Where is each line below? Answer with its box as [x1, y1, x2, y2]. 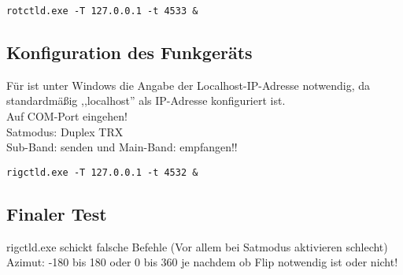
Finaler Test [6, 201, 107, 225]
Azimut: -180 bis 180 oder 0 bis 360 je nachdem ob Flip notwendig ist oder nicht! [6, 254, 398, 270]
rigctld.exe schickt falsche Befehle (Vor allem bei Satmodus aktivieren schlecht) [6, 238, 388, 255]
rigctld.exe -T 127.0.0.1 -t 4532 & [6, 166, 198, 178]
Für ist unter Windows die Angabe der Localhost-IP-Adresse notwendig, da [6, 76, 371, 93]
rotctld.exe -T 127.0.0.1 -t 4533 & [6, 6, 198, 17]
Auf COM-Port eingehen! [6, 108, 128, 124]
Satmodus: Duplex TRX [6, 123, 124, 139]
